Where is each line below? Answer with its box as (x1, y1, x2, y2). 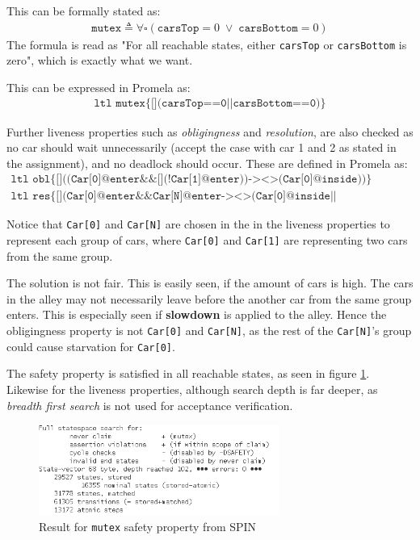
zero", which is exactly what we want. (6, 52, 193, 69)
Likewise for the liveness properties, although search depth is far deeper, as (6, 380, 378, 397)
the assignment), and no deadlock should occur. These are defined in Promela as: (6, 154, 408, 171)
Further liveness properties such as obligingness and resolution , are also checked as (6, 123, 414, 140)
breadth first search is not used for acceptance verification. (6, 396, 293, 413)
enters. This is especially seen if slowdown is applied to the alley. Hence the (6, 306, 387, 323)
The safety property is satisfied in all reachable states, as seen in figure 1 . (6, 365, 370, 382)
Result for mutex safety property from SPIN (39, 517, 257, 534)
